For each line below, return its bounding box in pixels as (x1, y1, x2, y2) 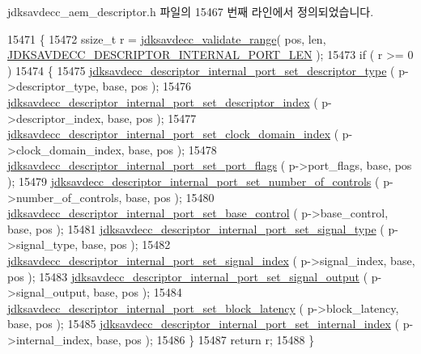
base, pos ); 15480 (125, 188, 215, 205)
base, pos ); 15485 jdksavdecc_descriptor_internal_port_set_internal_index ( (7, 315, 400, 332)
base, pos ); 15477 (107, 109, 197, 126)
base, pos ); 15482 (81, 236, 171, 253)
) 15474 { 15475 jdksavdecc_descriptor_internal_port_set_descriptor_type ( (7, 61, 395, 78)
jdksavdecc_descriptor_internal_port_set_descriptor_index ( (7, 93, 318, 110)
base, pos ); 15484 (93, 284, 182, 301)
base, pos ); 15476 (102, 78, 192, 95)
